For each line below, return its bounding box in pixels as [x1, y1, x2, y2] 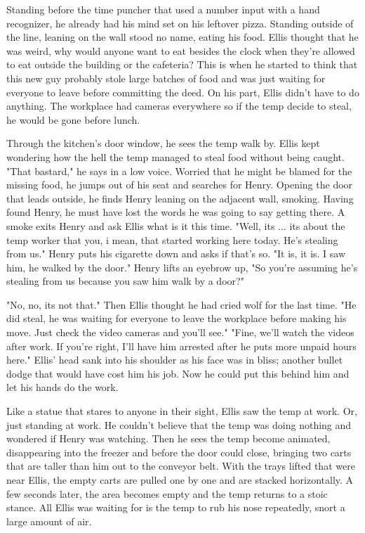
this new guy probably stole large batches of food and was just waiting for [6, 70, 326, 85]
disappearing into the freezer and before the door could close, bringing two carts [6, 444, 352, 459]
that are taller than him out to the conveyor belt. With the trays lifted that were [6, 458, 355, 473]
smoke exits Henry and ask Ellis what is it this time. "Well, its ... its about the [6, 218, 345, 233]
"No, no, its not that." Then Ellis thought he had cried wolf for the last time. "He [6, 297, 357, 312]
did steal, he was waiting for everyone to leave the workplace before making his [6, 311, 347, 326]
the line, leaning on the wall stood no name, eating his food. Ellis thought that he [6, 30, 359, 44]
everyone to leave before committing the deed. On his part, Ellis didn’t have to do [6, 84, 359, 99]
